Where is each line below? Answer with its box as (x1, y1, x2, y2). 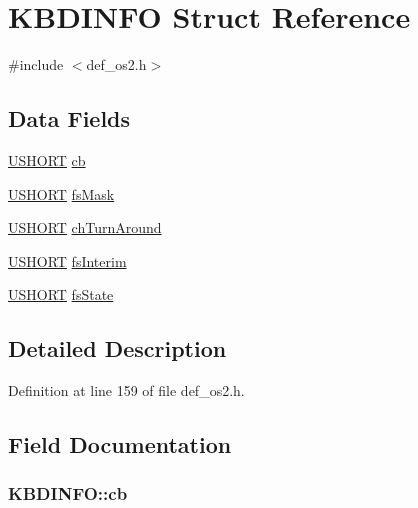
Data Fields (8, 103, 131, 134)
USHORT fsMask (8, 183, 115, 204)
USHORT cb (8, 149, 86, 170)
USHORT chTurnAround (8, 217, 162, 238)
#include (8, 54, 64, 75)
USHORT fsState (8, 284, 114, 305)
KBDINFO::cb (8, 481, 128, 506)
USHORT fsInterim (8, 250, 127, 271)
